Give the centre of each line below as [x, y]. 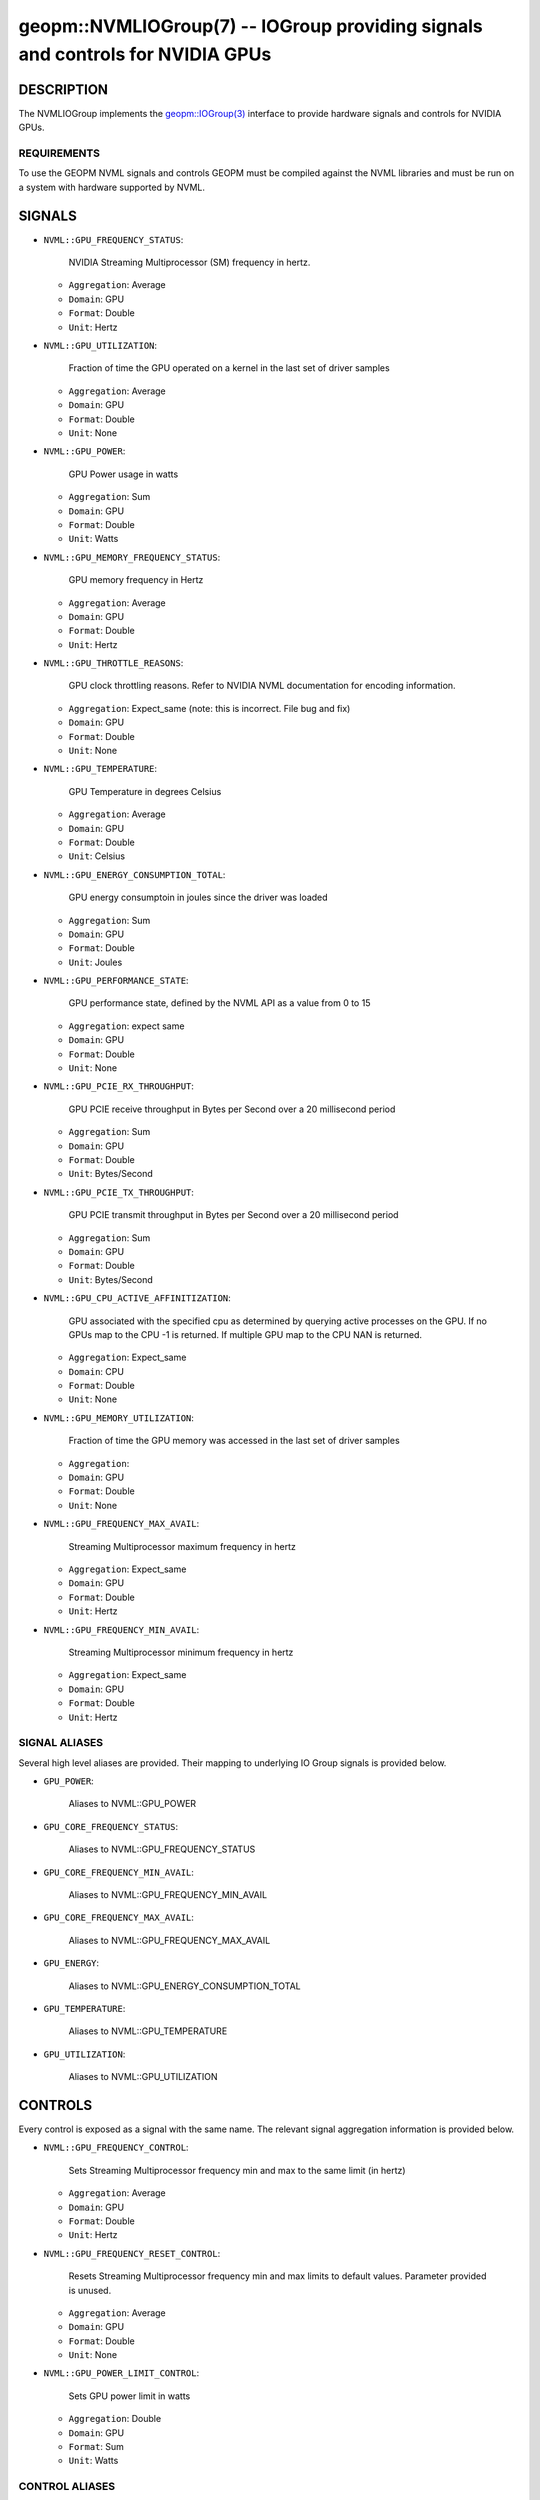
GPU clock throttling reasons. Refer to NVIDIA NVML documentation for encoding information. [262, 686]
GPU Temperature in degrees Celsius [145, 791]
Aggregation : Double [115, 2419]
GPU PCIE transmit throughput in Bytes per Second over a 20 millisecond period [233, 1215]
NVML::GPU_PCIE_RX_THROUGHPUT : [119, 1086]
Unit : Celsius [96, 856]
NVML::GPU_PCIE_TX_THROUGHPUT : [119, 1192]
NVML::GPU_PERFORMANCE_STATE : [116, 981]
